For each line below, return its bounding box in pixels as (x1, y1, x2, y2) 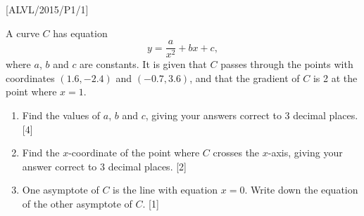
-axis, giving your (268, 145, 343, 160)
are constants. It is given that (80, 57, 207, 72)
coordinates (6, 70, 55, 85)
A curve (6, 25, 39, 40)
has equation (53, 25, 108, 40)
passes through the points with (220, 57, 353, 72)
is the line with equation (113, 182, 218, 197)
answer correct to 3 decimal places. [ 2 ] (22, 158, 187, 173)
